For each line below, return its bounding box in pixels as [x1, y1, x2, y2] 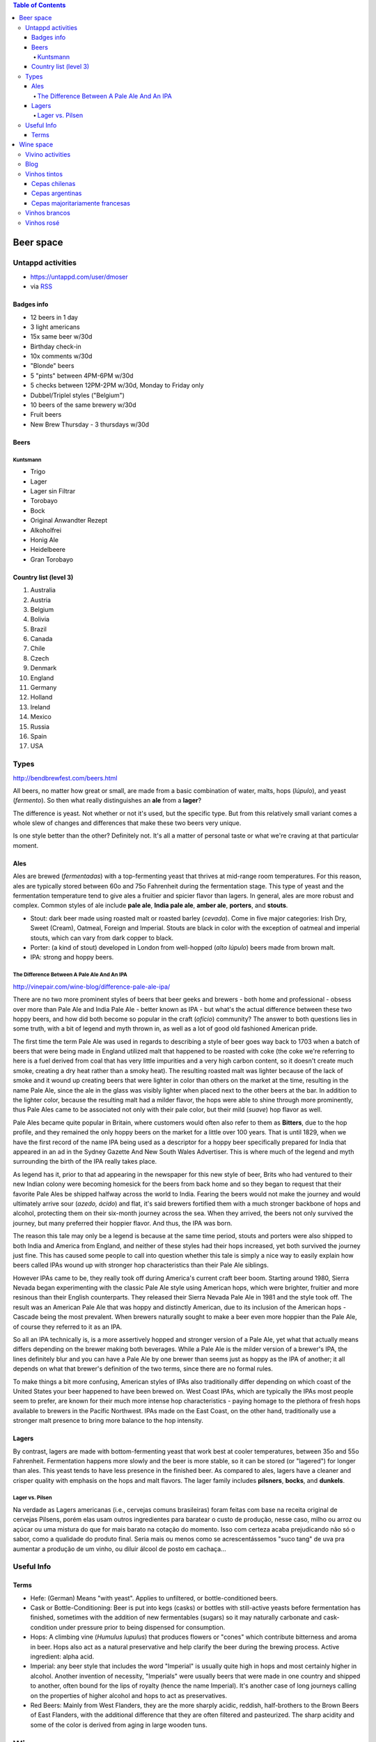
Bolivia [30, 615, 50, 624]
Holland [30, 693, 53, 702]
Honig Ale [30, 535, 59, 544]
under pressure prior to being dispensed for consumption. [58, 1623, 226, 1631]
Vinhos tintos [25, 169, 63, 178]
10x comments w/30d [30, 352, 93, 360]
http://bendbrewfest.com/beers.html [13, 773, 118, 782]
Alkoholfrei [30, 526, 62, 534]
